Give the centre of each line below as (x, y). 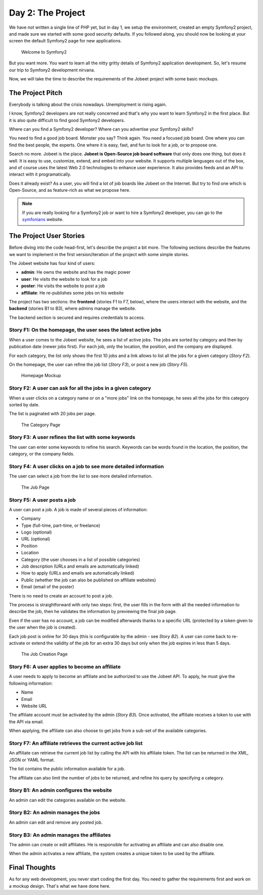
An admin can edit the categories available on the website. (68, 800)
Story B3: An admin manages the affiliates (60, 835)
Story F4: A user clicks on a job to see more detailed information (86, 467)
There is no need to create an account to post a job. (61, 596)
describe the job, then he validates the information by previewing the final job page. (93, 612)
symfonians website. (43, 219)
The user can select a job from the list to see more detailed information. (81, 476)
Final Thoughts (32, 867)
